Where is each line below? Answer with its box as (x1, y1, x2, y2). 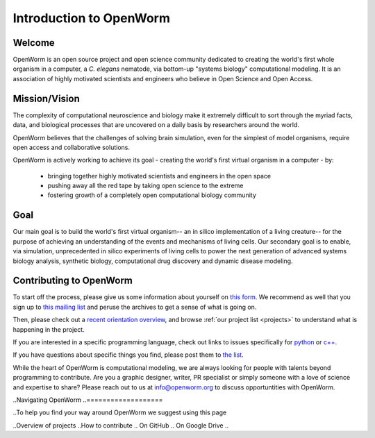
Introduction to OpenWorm (12, 10, 170, 26)
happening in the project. (12, 325, 85, 333)
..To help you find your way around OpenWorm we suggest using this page (12, 408, 227, 416)
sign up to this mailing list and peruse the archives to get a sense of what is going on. (12, 303, 257, 311)
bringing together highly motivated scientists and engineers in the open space (47, 171, 272, 180)
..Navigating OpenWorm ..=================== (12, 396, 163, 404)
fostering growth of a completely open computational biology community (47, 191, 257, 199)
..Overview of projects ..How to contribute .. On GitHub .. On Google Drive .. (12, 421, 229, 430)
